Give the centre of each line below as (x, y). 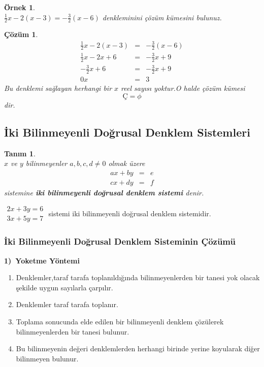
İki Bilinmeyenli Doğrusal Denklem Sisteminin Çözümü (120, 241)
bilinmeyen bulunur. (47, 358)
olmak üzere (127, 163)
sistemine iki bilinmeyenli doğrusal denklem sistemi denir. (104, 192)
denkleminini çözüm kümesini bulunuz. (162, 17)
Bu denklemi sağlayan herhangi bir (58, 88)
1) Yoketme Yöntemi (42, 260)
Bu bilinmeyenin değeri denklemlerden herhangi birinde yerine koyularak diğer (138, 348)
